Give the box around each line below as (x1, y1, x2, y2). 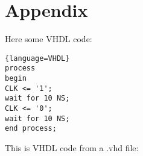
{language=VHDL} (5, 54, 70, 63)
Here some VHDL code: (5, 33, 92, 45)
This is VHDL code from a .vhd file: (5, 141, 139, 154)
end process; (5, 124, 57, 133)
